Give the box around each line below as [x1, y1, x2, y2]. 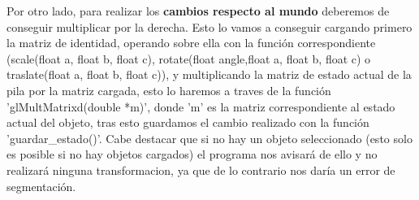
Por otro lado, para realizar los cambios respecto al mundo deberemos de [6, 2, 390, 19]
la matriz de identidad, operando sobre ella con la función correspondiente [6, 34, 376, 51]
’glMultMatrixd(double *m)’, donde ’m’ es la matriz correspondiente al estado [6, 98, 395, 115]
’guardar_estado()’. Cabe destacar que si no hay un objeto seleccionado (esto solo [6, 129, 413, 146]
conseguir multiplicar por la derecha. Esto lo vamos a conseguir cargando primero [6, 18, 413, 35]
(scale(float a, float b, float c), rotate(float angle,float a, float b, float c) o [6, 50, 371, 67]
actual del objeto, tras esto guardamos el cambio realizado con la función [6, 114, 369, 131]
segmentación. [6, 177, 76, 194]
